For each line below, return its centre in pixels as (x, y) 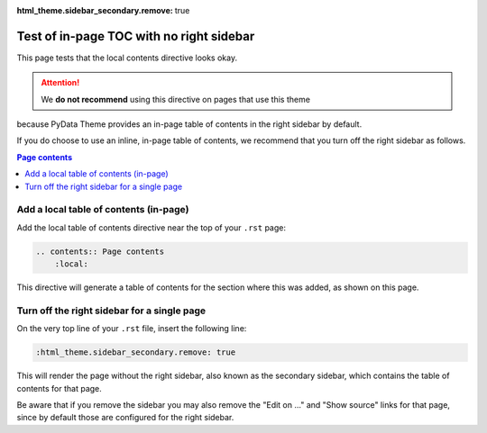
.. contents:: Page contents (100, 251)
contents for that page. (60, 388)
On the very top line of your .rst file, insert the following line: (132, 329)
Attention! (60, 83)
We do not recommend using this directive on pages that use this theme (176, 99)
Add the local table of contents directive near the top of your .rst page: (151, 227)
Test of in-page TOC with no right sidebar (136, 36)
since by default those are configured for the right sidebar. (125, 418)
